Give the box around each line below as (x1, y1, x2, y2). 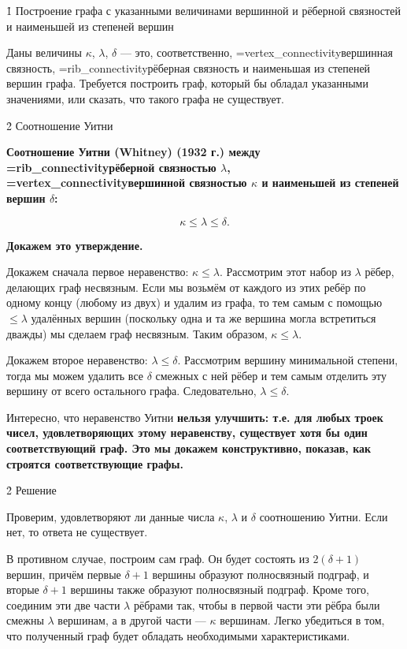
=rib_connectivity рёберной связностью (6, 159, 216, 175)
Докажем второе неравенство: (6, 352, 148, 368)
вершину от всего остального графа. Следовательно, (6, 382, 257, 399)
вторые (6, 581, 39, 598)
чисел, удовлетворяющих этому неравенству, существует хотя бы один (6, 424, 368, 441)
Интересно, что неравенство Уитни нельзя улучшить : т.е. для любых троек (6, 408, 383, 425)
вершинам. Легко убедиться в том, (220, 612, 385, 628)
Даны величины (6, 44, 82, 61)
